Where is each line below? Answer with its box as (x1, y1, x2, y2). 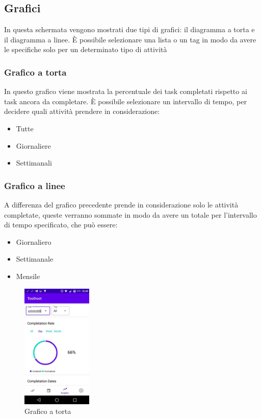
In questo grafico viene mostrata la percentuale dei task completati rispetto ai (4, 86, 247, 97)
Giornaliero (16, 236, 51, 247)
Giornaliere (16, 140, 51, 151)
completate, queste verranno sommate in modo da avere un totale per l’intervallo (4, 209, 257, 220)
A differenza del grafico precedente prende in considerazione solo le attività (4, 199, 239, 210)
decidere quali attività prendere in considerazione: (4, 106, 160, 117)
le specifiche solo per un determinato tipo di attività (4, 44, 167, 55)
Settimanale (16, 253, 54, 264)
